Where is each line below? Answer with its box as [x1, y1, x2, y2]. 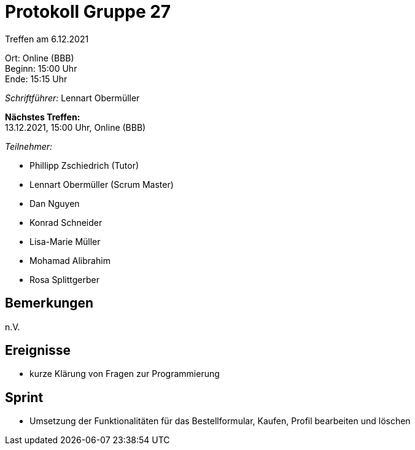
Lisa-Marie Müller [29, 236, 101, 247]
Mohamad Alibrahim [29, 255, 111, 266]
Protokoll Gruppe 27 [5, 1, 171, 22]
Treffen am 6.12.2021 [5, 33, 89, 44]
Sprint [5, 389, 44, 405]
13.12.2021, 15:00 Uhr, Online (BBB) [5, 122, 146, 133]
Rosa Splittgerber [29, 274, 99, 285]
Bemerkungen [5, 295, 94, 311]
